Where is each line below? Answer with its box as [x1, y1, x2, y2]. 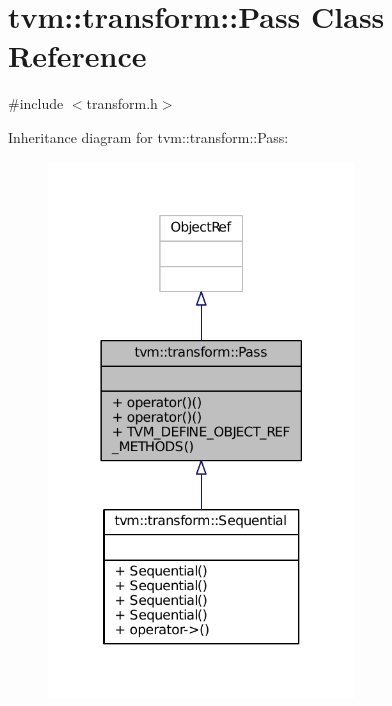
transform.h [86, 93, 158, 114]
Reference [8, 35, 147, 76]
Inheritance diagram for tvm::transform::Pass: [8, 126, 289, 147]
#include [8, 93, 64, 114]
